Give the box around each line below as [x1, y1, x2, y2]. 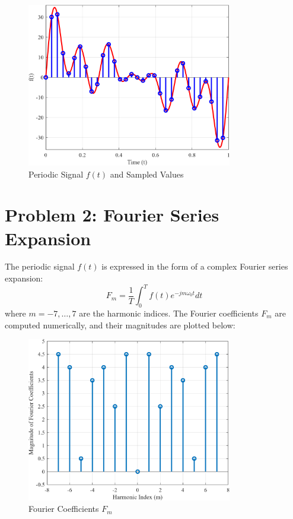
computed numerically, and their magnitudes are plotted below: [5, 318, 235, 331]
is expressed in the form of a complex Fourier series [101, 260, 288, 273]
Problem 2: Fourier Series [5, 202, 219, 227]
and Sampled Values [110, 167, 184, 180]
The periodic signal [5, 260, 75, 273]
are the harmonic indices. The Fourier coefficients [79, 306, 259, 319]
